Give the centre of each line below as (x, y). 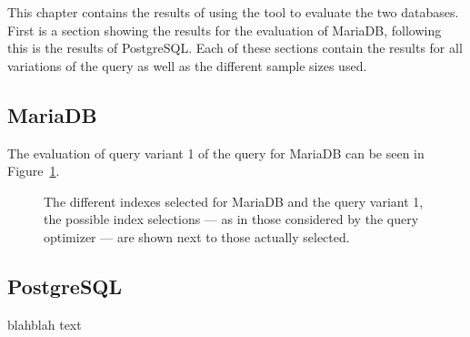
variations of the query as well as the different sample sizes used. (187, 65)
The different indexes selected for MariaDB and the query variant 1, (234, 201)
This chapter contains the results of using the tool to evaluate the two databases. (233, 12)
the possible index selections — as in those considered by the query (231, 219)
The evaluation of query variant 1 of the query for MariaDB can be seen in (216, 153)
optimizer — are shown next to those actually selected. (197, 236)
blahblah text (45, 324)
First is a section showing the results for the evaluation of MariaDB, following (225, 30)
